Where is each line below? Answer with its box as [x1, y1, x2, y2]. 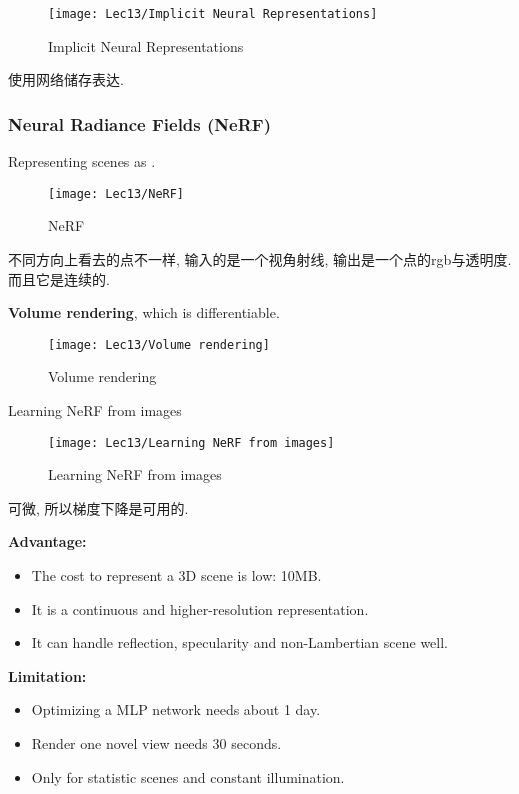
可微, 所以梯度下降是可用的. [8, 497, 189, 518]
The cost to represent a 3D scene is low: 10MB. [31, 564, 322, 585]
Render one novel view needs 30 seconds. [31, 732, 282, 753]
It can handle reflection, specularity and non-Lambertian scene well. [31, 632, 448, 653]
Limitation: [8, 665, 87, 686]
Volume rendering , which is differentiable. [8, 302, 280, 323]
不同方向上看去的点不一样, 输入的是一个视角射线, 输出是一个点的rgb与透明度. [8, 248, 512, 269]
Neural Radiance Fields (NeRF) [8, 111, 271, 136]
